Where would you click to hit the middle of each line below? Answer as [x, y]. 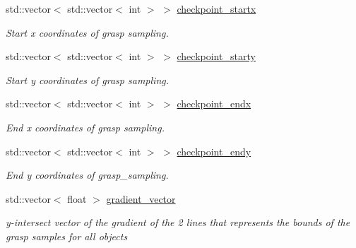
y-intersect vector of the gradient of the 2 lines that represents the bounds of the [178, 222]
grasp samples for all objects [67, 236]
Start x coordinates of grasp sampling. [87, 32]
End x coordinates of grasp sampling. [85, 127]
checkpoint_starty [216, 56]
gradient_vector [141, 198]
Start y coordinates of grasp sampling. [87, 79]
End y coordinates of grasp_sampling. [87, 175]
